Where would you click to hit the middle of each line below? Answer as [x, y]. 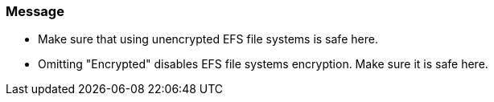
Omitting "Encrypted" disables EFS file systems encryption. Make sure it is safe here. [263, 64]
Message [35, 11]
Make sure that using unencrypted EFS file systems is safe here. [208, 39]
